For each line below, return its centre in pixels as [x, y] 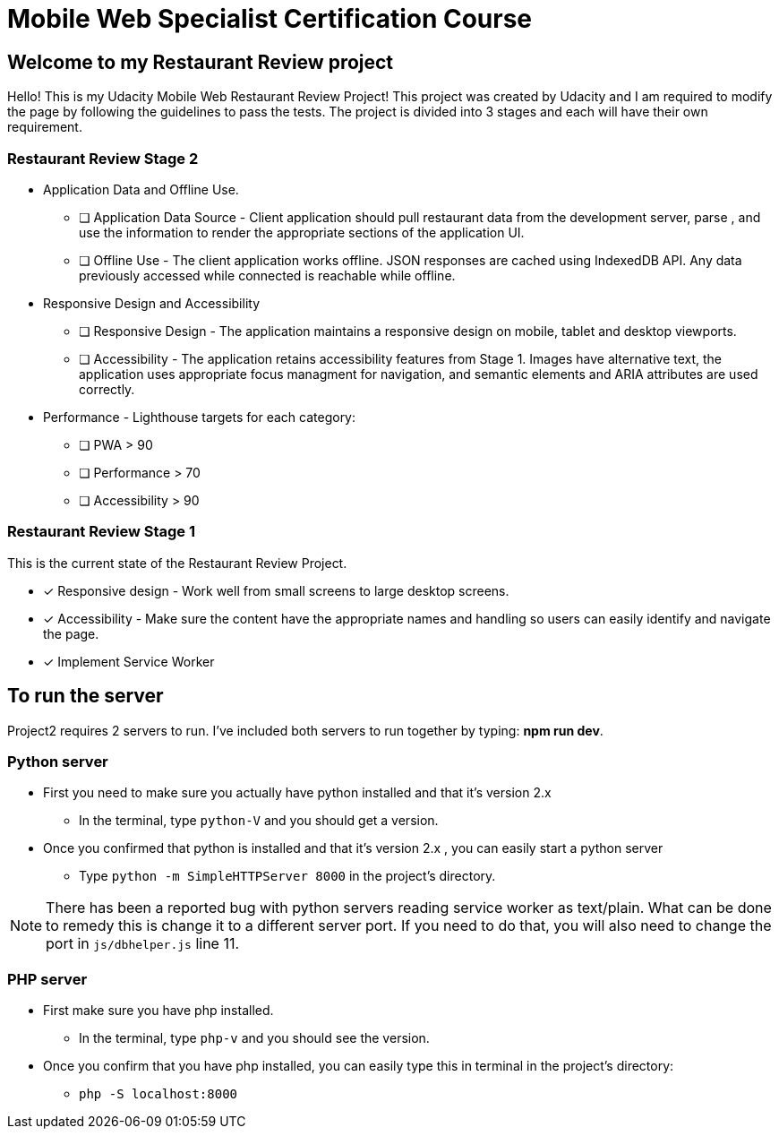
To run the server [86, 696]
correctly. [107, 389]
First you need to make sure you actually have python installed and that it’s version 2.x [297, 793]
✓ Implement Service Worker [129, 661]
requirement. [45, 127]
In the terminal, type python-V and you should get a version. [259, 821]
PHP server [47, 979]
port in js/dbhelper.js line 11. [143, 944]
